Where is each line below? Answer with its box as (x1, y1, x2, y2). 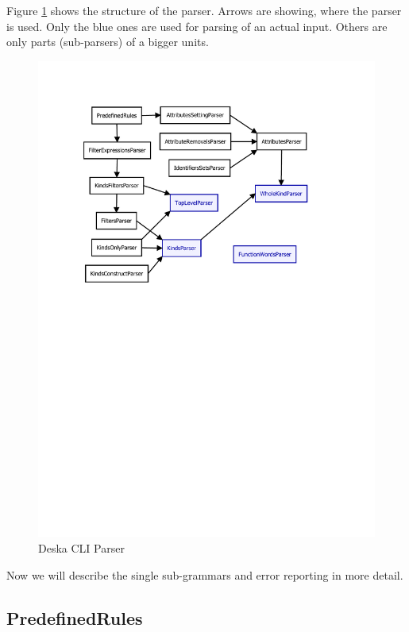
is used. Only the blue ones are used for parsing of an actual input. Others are (6, 17, 388, 34)
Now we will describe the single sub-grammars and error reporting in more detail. (6, 566, 403, 583)
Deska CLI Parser (38, 540, 125, 557)
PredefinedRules (6, 605, 143, 630)
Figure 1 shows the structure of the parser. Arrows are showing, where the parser (6, 2, 402, 18)
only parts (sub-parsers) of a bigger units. (6, 33, 209, 50)
